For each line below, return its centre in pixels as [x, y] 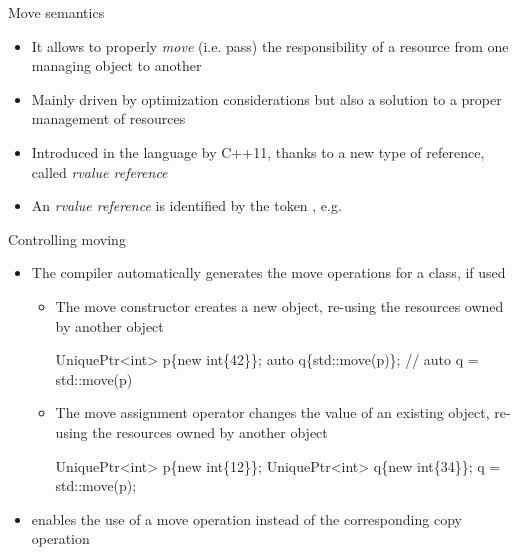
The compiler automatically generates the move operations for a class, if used [268, 272]
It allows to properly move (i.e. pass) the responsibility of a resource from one [270, 45]
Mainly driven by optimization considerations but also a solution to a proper [266, 98]
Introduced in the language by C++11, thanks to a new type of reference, [258, 151]
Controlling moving [67, 238]
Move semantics [56, 12]
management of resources [108, 118]
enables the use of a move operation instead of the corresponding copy [246, 518]
